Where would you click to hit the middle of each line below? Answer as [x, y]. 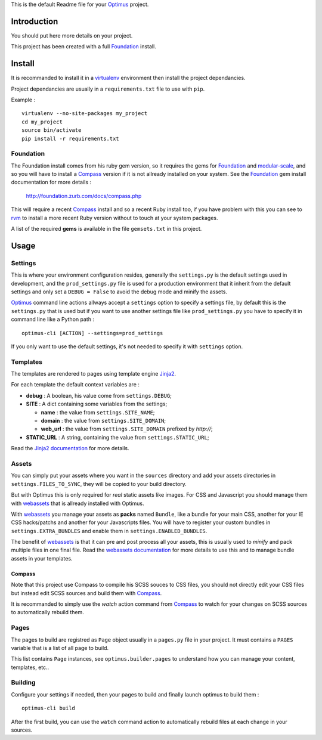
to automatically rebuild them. [48, 612]
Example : [23, 100]
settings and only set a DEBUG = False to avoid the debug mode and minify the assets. [119, 292]
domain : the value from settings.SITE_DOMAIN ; [103, 421]
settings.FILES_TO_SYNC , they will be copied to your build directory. [99, 484]
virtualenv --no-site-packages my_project [85, 114]
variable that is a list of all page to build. [60, 648]
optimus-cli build [49, 708]
